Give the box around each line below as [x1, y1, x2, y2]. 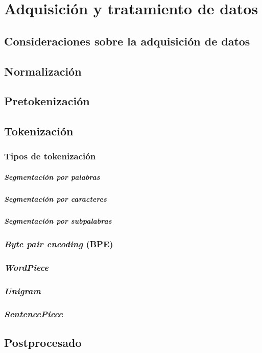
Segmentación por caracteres [4, 193, 107, 204]
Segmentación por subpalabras [4, 215, 112, 226]
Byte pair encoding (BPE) [4, 237, 113, 250]
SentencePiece [4, 308, 63, 320]
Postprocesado [4, 334, 82, 350]
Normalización [4, 63, 82, 79]
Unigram [4, 284, 41, 297]
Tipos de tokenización [4, 150, 96, 162]
